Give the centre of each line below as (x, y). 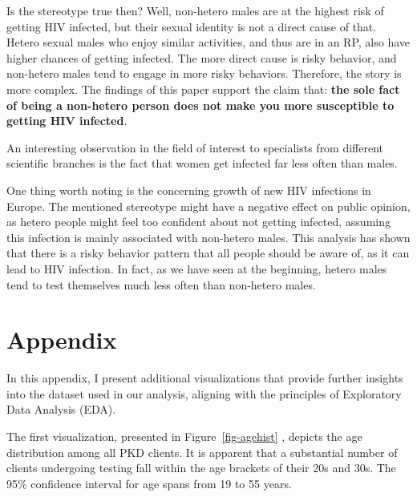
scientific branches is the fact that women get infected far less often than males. (202, 163)
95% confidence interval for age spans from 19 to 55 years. (149, 483)
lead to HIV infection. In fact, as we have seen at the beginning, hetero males (197, 268)
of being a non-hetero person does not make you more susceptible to (200, 105)
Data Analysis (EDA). (61, 409)
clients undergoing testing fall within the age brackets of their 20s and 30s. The (201, 468)
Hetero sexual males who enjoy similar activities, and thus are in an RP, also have (208, 42)
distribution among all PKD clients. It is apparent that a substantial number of (202, 452)
